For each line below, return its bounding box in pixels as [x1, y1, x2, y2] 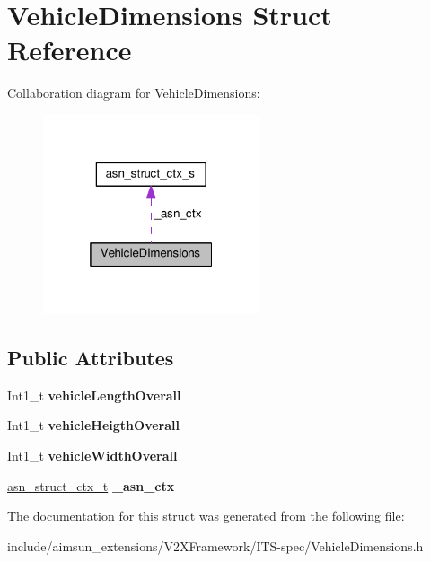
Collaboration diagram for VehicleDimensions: [7, 83, 260, 102]
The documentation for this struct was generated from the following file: [7, 506, 405, 525]
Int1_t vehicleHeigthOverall [7, 416, 180, 435]
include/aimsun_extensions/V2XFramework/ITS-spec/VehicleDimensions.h [7, 536, 424, 555]
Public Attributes [7, 344, 174, 372]
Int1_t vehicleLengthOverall [7, 385, 181, 404]
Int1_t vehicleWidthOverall [7, 446, 178, 465]
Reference [7, 31, 132, 68]
